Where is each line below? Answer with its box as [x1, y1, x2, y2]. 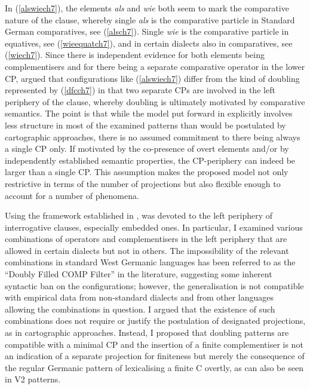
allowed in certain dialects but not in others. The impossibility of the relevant [5, 244, 289, 256]
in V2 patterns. [5, 373, 61, 385]
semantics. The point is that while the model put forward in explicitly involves [5, 107, 293, 120]
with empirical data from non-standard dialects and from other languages [5, 291, 274, 304]
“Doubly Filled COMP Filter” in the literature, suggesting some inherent [5, 268, 272, 280]
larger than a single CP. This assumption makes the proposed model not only [5, 166, 288, 178]
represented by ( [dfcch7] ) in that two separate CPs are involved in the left [5, 84, 275, 96]
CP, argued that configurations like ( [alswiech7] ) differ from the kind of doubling [5, 72, 300, 84]
